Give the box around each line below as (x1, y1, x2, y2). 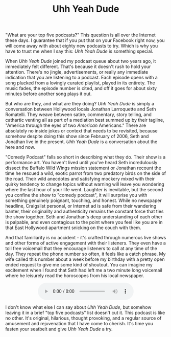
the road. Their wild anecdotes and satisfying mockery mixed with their (5, 176, 155, 182)
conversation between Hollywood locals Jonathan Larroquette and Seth (5, 106, 157, 113)
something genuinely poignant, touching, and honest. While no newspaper (5, 197, 162, 204)
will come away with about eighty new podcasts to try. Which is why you (5, 43, 158, 49)
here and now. (5, 144, 36, 150)
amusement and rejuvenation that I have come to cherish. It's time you (5, 321, 153, 327)
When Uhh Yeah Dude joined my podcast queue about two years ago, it (5, 58, 156, 64)
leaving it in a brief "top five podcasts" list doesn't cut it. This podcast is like (5, 310, 165, 316)
